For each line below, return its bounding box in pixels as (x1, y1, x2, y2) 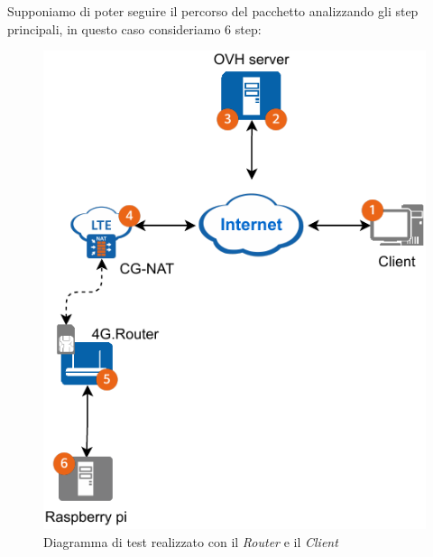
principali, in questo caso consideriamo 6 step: (7, 19, 262, 38)
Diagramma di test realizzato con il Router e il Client (43, 533, 338, 551)
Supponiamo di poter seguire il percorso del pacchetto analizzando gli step (7, 2, 419, 20)
